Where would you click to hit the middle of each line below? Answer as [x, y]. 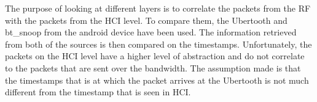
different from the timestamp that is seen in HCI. [98, 92]
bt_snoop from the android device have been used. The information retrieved [151, 32]
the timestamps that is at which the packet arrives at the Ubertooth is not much [157, 80]
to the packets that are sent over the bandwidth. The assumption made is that [153, 67]
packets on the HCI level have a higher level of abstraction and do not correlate [155, 56]
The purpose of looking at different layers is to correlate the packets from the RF [158, 8]
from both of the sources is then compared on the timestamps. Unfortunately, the [158, 44]
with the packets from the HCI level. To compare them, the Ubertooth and [146, 20]
